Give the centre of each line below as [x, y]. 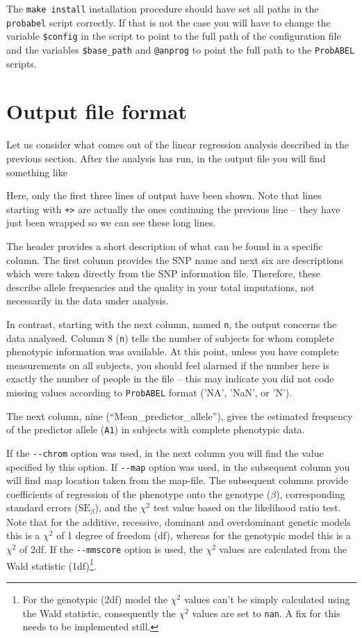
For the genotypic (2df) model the [95, 599]
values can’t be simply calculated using [267, 599]
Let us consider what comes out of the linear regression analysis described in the [178, 145]
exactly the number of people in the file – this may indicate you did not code [170, 379]
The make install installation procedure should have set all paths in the [163, 8]
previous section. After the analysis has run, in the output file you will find [166, 158]
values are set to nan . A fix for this [266, 613]
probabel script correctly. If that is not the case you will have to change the [168, 22]
